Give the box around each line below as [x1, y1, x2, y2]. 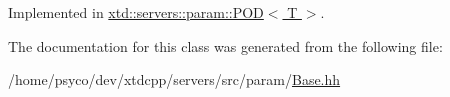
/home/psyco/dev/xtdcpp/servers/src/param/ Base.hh [8, 69, 341, 90]
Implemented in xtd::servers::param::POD [8, 2, 264, 22]
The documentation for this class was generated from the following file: [8, 35, 443, 56]
